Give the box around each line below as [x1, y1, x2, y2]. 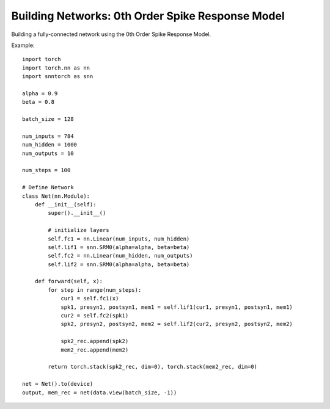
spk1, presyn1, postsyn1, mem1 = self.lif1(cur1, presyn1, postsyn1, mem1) [61, 303, 293, 311]
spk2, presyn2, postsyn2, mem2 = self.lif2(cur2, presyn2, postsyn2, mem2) [61, 320, 293, 328]
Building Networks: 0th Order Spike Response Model [11, 9, 285, 23]
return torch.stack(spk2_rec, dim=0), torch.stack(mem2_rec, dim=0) [48, 363, 258, 371]
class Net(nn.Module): [22, 192, 90, 200]
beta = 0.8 [22, 98, 55, 106]
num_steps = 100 [22, 167, 71, 174]
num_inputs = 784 [22, 132, 74, 140]
